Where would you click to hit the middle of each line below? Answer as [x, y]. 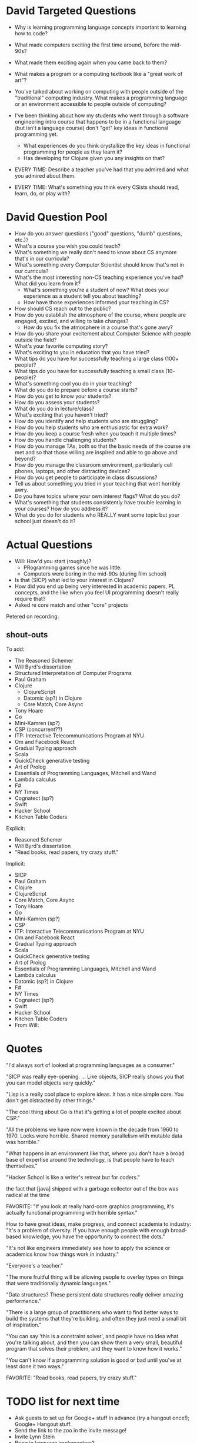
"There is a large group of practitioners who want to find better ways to [92, 1312]
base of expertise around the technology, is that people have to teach [90, 1159]
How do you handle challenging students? [65, 440]
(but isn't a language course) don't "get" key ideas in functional [91, 128]
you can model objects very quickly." [51, 1083]
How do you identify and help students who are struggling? [86, 421]
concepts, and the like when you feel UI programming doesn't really [97, 592]
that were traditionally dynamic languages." [59, 1283]
